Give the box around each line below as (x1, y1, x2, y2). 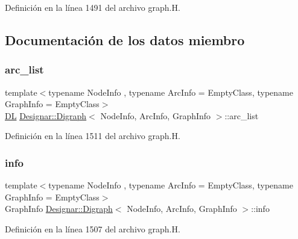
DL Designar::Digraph (5, 109, 87, 122)
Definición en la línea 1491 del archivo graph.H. (5, 1, 180, 13)
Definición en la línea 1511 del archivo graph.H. (5, 129, 180, 142)
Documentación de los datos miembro (5, 30, 245, 49)
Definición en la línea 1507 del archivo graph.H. (5, 222, 180, 235)
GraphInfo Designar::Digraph (5, 202, 113, 215)
